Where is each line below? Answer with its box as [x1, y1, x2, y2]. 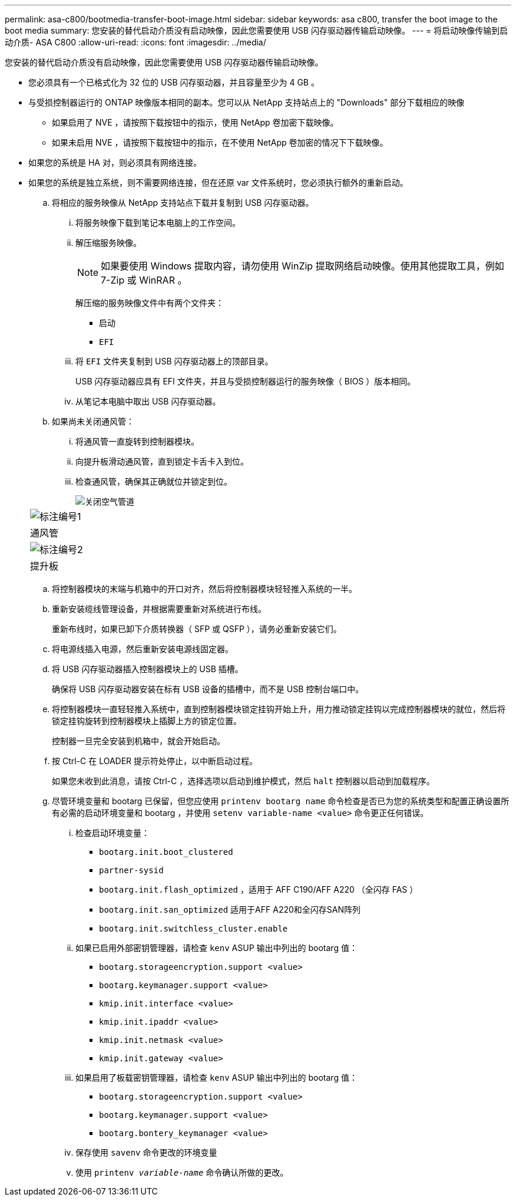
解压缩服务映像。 [75, 238, 141, 248]
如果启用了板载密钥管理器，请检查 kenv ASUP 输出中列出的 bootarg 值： [75, 1072, 358, 1082]
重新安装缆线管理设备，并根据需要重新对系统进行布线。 [52, 604, 266, 614]
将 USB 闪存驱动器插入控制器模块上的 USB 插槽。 [52, 664, 243, 674]
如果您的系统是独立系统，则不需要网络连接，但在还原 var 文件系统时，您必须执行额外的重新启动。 [28, 177, 408, 187]
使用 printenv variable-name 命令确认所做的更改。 [75, 1167, 289, 1177]
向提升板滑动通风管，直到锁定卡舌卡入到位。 [75, 456, 249, 466]
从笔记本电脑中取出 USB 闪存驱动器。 [75, 396, 221, 406]
